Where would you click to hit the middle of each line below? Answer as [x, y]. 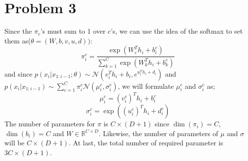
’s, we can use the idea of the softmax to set [177, 31]
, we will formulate [146, 86]
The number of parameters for [50, 124]
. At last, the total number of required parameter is [146, 143]
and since [18, 73]
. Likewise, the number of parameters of [158, 133]
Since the [18, 31]
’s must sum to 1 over [73, 31]
